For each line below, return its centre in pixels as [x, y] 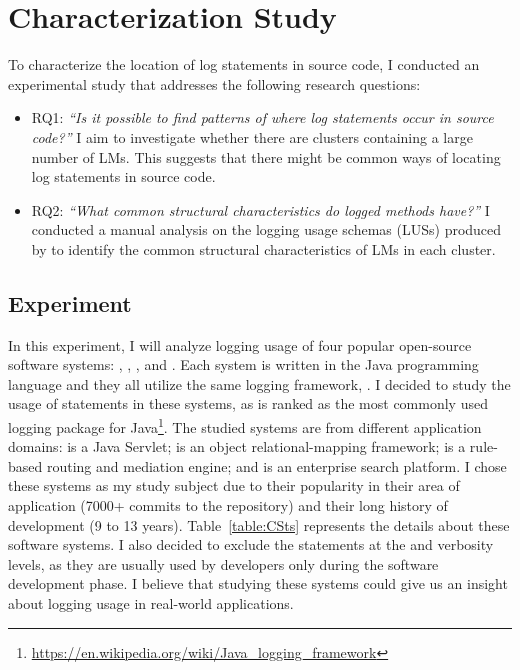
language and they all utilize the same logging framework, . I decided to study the [259, 383]
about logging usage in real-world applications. [151, 603]
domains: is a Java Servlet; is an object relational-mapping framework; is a [237, 446]
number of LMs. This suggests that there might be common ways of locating [266, 156]
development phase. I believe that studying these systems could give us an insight [258, 583]
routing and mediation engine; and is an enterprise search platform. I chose [276, 465]
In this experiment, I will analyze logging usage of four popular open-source [240, 344]
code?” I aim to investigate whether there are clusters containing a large [252, 136]
